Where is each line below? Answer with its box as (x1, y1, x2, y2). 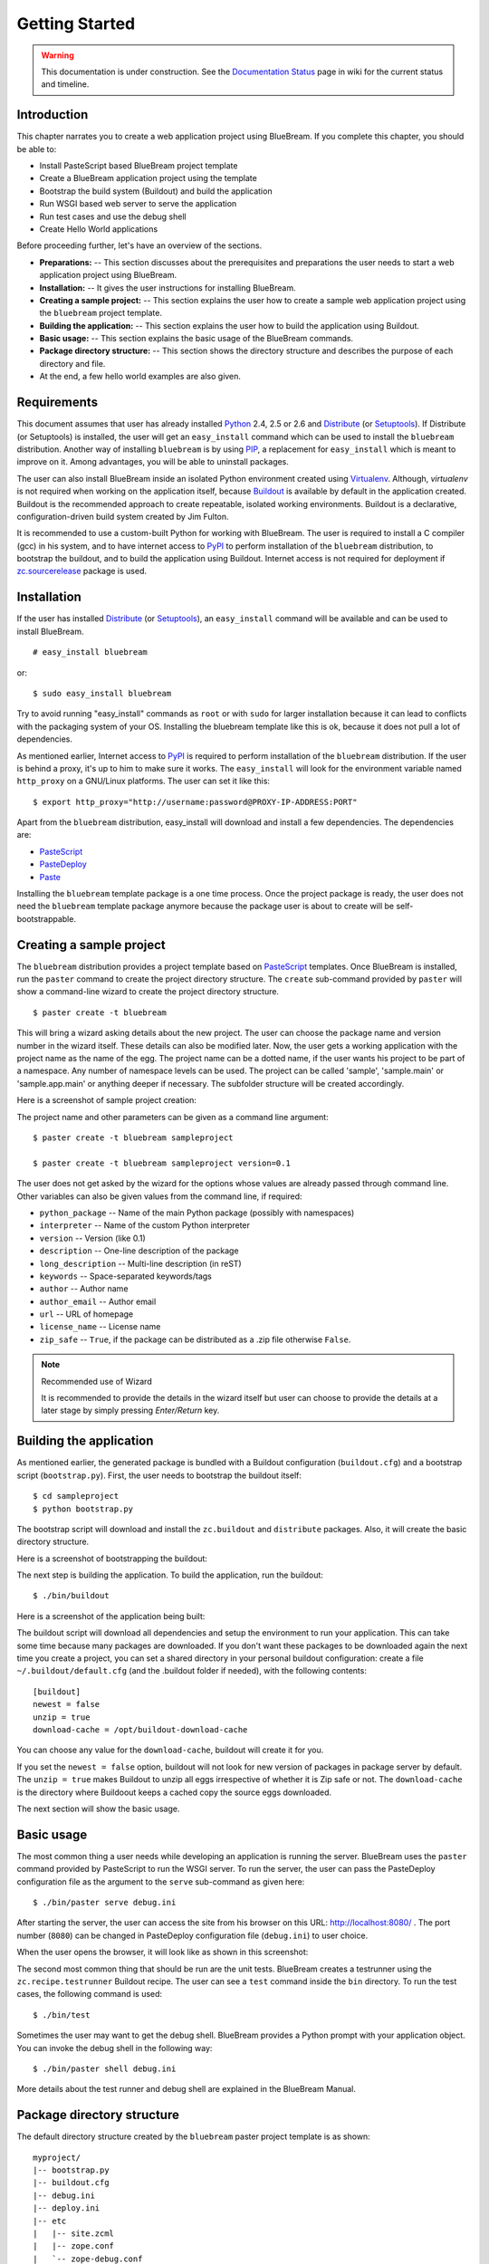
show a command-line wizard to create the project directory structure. (16, 986, 280, 997)
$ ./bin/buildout (33, 1590, 110, 1601)
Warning (41, 50, 74, 61)
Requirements (16, 395, 99, 410)
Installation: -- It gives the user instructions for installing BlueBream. (39, 282, 296, 293)
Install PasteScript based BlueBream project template (39, 160, 238, 171)
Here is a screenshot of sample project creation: (16, 1095, 197, 1106)
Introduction (16, 107, 89, 122)
